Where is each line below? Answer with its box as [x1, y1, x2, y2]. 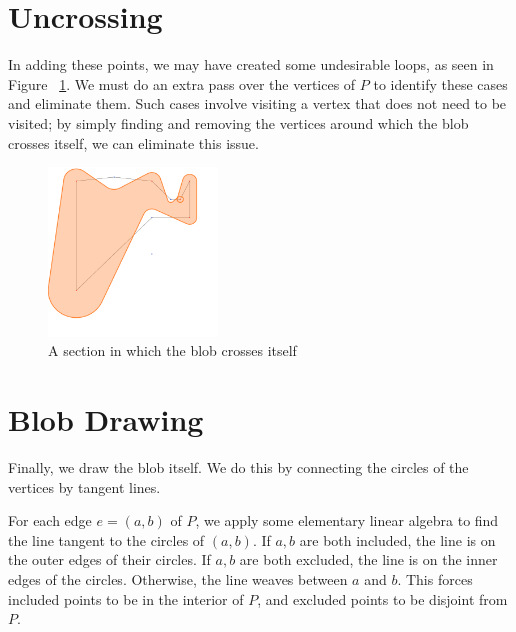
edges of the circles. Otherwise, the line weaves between [8, 568, 348, 589]
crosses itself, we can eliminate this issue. [8, 132, 259, 153]
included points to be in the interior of [8, 588, 244, 609]
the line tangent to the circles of [8, 529, 205, 550]
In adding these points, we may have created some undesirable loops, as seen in [8, 54, 494, 75]
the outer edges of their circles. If [8, 549, 211, 570]
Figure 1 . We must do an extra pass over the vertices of [8, 73, 356, 94]
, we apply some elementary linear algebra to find [195, 510, 499, 531]
